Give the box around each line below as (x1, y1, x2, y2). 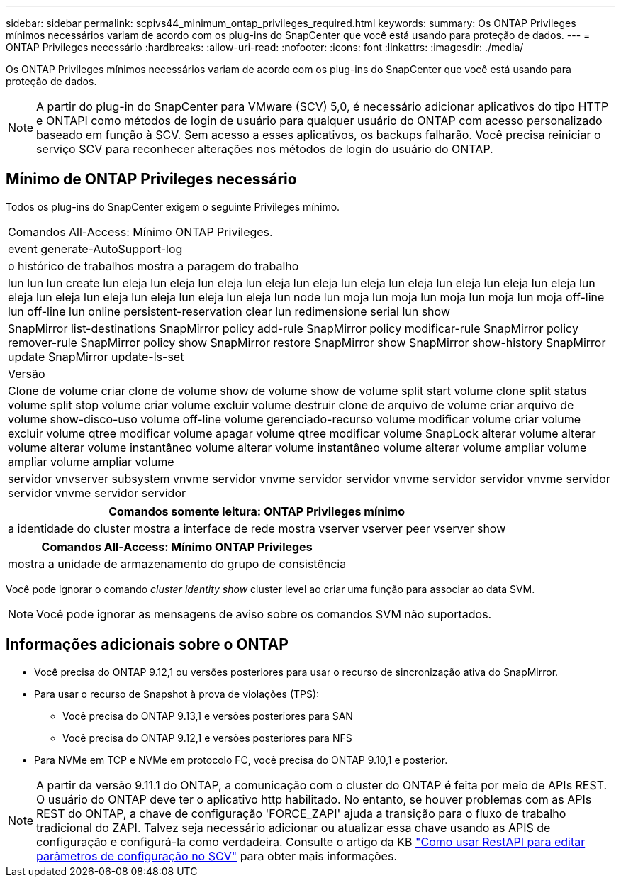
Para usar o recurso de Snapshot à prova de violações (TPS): (34, 687, 320, 700)
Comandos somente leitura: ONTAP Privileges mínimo (108, 504, 405, 518)
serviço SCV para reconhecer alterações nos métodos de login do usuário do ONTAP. (36, 142, 493, 156)
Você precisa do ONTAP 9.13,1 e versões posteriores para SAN (62, 709, 353, 722)
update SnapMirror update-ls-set (8, 349, 184, 364)
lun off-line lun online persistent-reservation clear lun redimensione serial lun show (8, 304, 450, 318)
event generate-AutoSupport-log (8, 241, 183, 256)
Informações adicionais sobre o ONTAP (6, 635, 289, 654)
